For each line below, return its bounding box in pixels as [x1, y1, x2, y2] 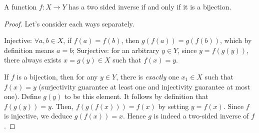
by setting [158, 100, 189, 111]
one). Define [4, 91, 41, 101]
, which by [220, 35, 252, 45]
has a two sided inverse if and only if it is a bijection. [68, 1, 231, 11]
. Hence [123, 110, 146, 121]
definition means [4, 44, 54, 55]
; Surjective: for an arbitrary [72, 44, 159, 55]
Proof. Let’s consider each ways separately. [4, 18, 134, 28]
